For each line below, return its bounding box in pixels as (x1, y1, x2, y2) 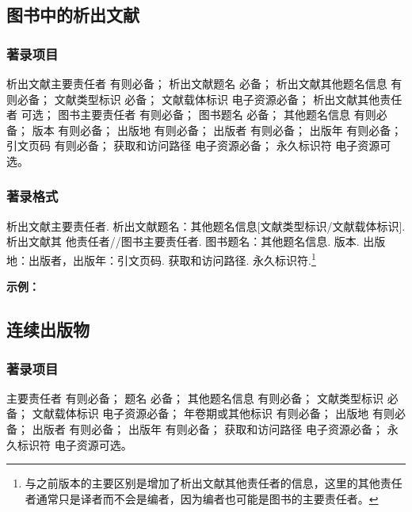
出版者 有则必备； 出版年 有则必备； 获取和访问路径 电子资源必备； (32, 421, 383, 437)
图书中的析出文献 (6, 2, 139, 27)
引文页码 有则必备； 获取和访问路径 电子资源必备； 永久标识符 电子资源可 (6, 137, 391, 154)
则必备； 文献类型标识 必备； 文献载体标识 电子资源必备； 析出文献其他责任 (6, 90, 402, 107)
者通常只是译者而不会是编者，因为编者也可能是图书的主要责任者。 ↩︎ (25, 490, 379, 506)
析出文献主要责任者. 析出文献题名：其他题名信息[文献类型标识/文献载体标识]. (6, 217, 406, 234)
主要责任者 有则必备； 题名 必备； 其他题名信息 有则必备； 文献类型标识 (6, 389, 383, 406)
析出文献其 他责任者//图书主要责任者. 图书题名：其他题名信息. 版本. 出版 (6, 233, 386, 250)
